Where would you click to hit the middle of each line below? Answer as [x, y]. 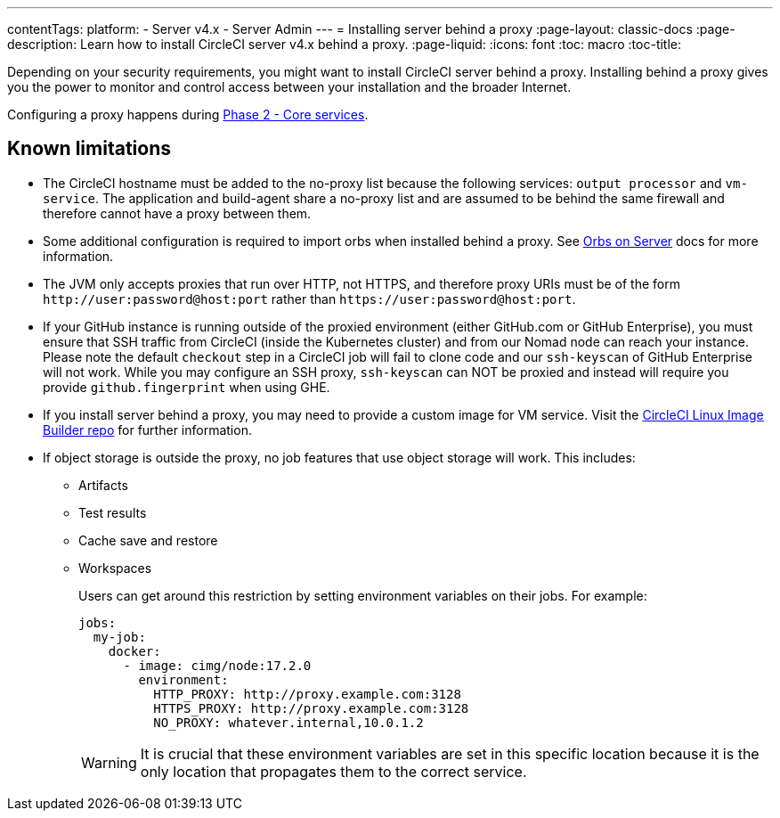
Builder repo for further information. [147, 429]
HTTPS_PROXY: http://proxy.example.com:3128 [311, 708]
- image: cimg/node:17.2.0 [217, 665]
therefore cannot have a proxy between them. [177, 213]
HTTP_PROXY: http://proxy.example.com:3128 [307, 694]
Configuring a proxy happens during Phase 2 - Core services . [188, 115]
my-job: [119, 637]
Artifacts [103, 485]
